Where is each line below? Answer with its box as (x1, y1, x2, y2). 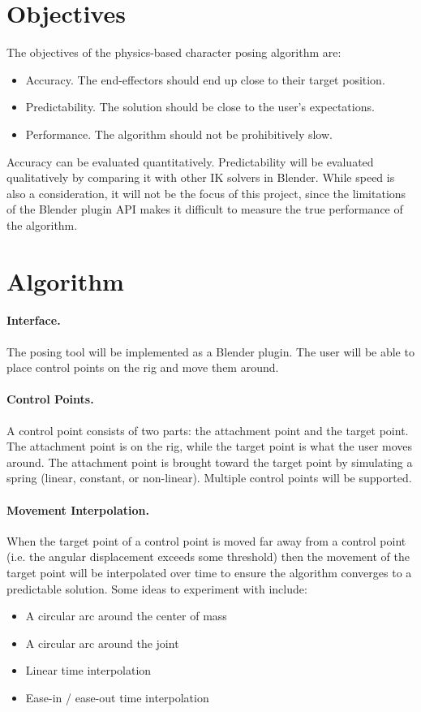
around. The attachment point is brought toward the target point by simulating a (6, 453, 413, 470)
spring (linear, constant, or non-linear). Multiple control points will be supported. (6, 469, 412, 486)
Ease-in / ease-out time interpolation (25, 688, 209, 706)
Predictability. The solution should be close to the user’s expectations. (25, 98, 375, 115)
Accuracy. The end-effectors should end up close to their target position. (25, 71, 385, 88)
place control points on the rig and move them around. (6, 359, 279, 376)
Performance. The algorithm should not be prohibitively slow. (25, 125, 333, 142)
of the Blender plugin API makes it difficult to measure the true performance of (6, 201, 403, 218)
